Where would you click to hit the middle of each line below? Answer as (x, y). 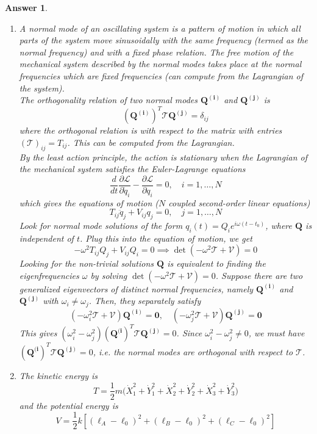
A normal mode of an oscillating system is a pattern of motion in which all (160, 28)
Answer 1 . (26, 7)
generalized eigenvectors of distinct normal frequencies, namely (136, 288)
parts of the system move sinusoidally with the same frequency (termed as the (164, 40)
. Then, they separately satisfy (145, 301)
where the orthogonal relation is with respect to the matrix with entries (151, 130)
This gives (38, 333)
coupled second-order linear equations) (239, 202)
